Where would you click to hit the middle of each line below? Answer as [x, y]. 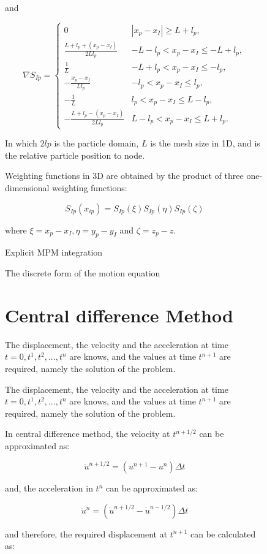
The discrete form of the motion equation [83, 273]
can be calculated [223, 533]
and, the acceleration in [49, 488]
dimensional [27, 188]
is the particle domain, [96, 143]
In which [21, 143]
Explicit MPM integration [54, 252]
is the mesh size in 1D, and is [205, 143]
